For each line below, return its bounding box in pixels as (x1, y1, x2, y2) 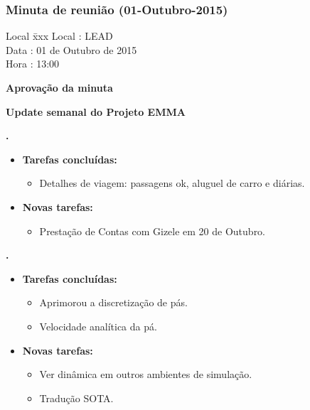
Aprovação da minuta (6, 80, 113, 95)
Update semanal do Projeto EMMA (6, 104, 186, 119)
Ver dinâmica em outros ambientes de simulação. (39, 367, 252, 382)
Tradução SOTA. (39, 390, 114, 405)
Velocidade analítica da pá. (39, 318, 157, 333)
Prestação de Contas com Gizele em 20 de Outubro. (39, 223, 266, 238)
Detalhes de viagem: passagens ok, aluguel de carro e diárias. (39, 176, 305, 190)
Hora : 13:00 (6, 56, 60, 71)
